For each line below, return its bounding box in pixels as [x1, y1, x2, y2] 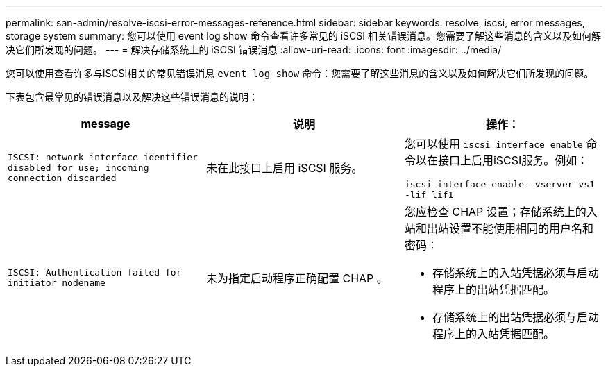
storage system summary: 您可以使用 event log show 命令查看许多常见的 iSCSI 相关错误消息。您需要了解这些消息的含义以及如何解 [6, 30, 601, 42]
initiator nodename [8, 278, 105, 288]
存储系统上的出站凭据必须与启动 [432, 310, 599, 324]
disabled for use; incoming [8, 162, 149, 173]
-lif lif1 [404, 189, 454, 200]
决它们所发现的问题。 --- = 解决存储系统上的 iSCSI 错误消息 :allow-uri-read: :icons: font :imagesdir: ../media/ [6, 44, 502, 56]
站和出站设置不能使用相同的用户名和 [404, 221, 593, 235]
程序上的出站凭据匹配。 [432, 282, 555, 296]
